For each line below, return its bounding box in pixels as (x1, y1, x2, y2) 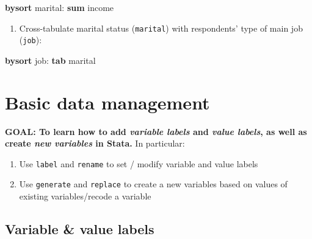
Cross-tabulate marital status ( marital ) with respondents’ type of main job (19, 21, 303, 34)
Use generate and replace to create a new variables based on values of (19, 178, 288, 190)
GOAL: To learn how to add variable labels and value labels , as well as (5, 125, 307, 137)
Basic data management (5, 89, 210, 114)
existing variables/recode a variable (19, 190, 151, 203)
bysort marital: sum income (5, 1, 114, 13)
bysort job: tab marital (5, 54, 96, 66)
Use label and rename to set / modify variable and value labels (19, 157, 258, 170)
